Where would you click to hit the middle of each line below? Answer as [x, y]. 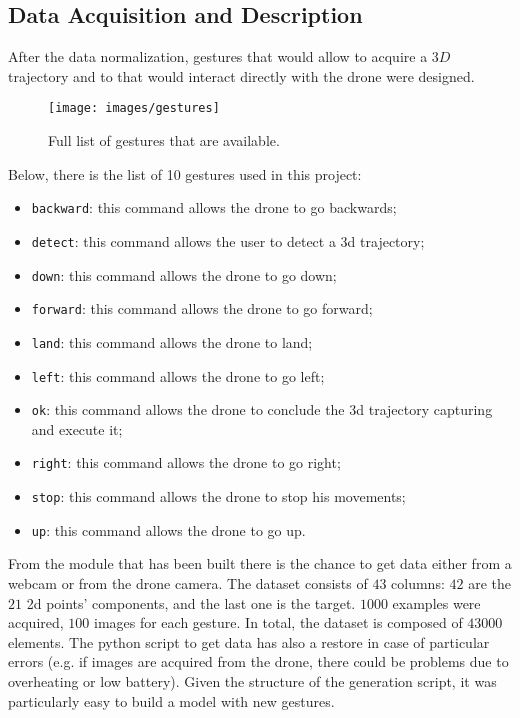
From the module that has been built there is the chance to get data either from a [260, 563]
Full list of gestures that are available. [164, 140]
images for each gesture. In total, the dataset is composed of [278, 622]
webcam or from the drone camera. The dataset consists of [188, 582]
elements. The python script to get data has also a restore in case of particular [249, 641]
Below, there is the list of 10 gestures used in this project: [185, 173]
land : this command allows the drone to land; [172, 341]
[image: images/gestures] [134, 108]
